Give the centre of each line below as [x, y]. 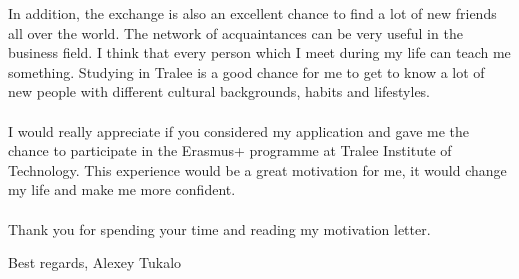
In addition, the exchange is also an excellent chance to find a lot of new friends [252, 13]
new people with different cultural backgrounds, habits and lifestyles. [219, 91]
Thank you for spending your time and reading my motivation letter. [219, 228]
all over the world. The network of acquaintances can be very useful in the [235, 32]
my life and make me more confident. [122, 189]
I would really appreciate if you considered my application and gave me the [239, 130]
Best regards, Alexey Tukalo [95, 262]
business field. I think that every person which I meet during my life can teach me [259, 52]
